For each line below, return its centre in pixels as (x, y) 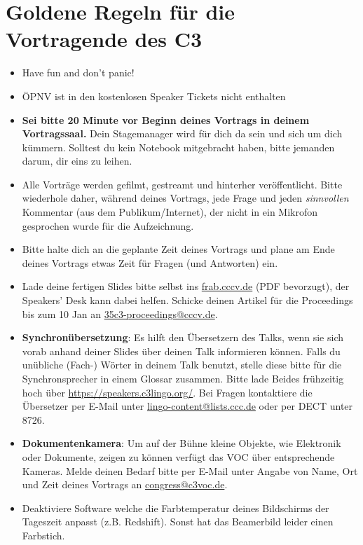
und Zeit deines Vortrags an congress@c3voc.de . (125, 484)
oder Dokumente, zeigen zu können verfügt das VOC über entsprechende (178, 456)
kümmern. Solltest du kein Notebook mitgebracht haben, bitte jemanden (178, 147)
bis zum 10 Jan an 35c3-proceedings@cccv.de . (120, 313)
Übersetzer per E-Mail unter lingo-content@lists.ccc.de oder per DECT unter (187, 406)
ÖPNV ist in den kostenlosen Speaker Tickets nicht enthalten (154, 96)
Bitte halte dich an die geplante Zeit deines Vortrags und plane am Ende (178, 249)
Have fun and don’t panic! (78, 73)
